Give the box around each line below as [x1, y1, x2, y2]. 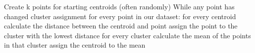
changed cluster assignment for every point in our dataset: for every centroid [4, 11, 236, 21]
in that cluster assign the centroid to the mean [4, 40, 146, 50]
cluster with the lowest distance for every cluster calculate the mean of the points [4, 30, 251, 40]
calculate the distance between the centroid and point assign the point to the [4, 21, 238, 31]
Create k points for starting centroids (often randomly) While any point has [4, 1, 235, 11]
